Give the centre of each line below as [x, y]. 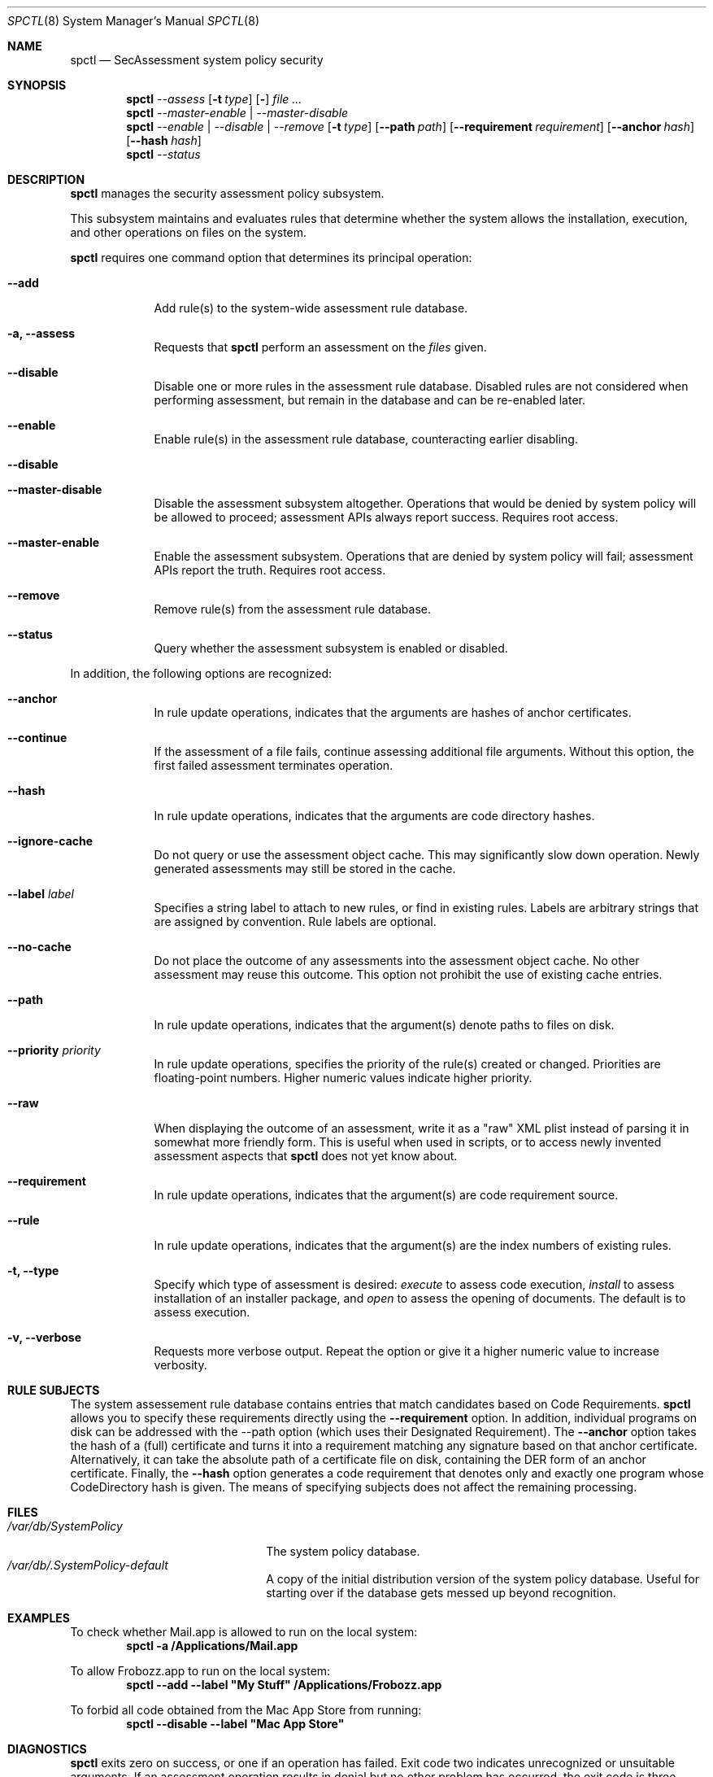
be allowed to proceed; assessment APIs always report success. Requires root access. [386, 517]
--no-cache [39, 947]
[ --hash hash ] [164, 140]
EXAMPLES [39, 1618]
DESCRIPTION [46, 179]
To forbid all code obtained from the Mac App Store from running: [246, 1710]
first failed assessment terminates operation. [274, 765]
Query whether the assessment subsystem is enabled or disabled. [331, 648]
